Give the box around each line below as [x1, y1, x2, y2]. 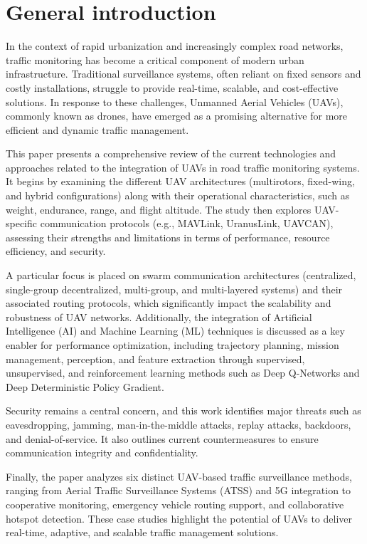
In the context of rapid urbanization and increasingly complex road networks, [6, 38, 344, 53]
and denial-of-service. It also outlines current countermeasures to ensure [6, 431, 319, 446]
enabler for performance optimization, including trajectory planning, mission [6, 338, 339, 352]
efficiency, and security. [6, 244, 106, 258]
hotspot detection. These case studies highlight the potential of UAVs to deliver [6, 511, 352, 525]
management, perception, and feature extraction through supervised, [6, 351, 305, 366]
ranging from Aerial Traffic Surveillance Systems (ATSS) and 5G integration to [6, 483, 351, 498]
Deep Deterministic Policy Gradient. [6, 379, 164, 394]
